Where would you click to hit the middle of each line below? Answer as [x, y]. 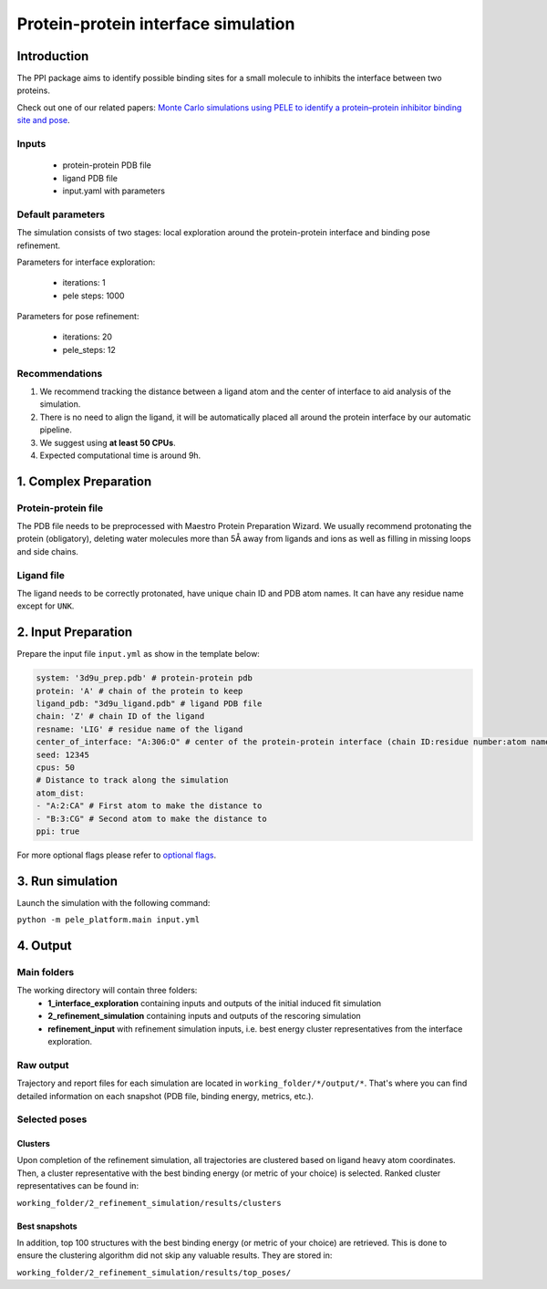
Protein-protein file [60, 508]
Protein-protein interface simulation [156, 24]
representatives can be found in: [78, 1186]
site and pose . [43, 120]
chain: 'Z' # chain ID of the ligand [120, 717]
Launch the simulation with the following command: [114, 902]
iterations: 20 [88, 337]
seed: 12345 [63, 754]
